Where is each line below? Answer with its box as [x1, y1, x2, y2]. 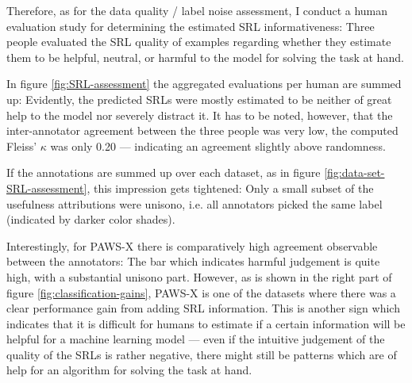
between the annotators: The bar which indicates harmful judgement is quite [6, 253, 380, 270]
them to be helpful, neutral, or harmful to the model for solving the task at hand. [6, 48, 404, 65]
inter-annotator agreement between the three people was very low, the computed [6, 122, 399, 139]
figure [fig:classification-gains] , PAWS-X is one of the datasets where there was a [6, 284, 396, 301]
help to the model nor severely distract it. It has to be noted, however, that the [6, 106, 393, 123]
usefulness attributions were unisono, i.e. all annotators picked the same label [6, 195, 383, 212]
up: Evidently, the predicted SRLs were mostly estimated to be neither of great [6, 90, 392, 107]
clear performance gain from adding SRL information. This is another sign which [6, 300, 400, 316]
